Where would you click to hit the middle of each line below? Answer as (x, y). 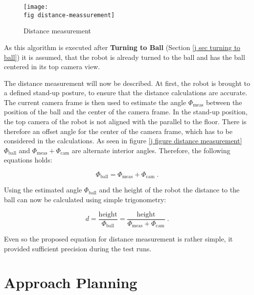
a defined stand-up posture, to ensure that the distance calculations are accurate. (126, 93)
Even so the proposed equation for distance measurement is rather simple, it (118, 239)
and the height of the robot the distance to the (169, 190)
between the (224, 102)
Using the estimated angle (43, 190)
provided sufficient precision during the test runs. (78, 248)
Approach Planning (71, 282)
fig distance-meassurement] (69, 15)
